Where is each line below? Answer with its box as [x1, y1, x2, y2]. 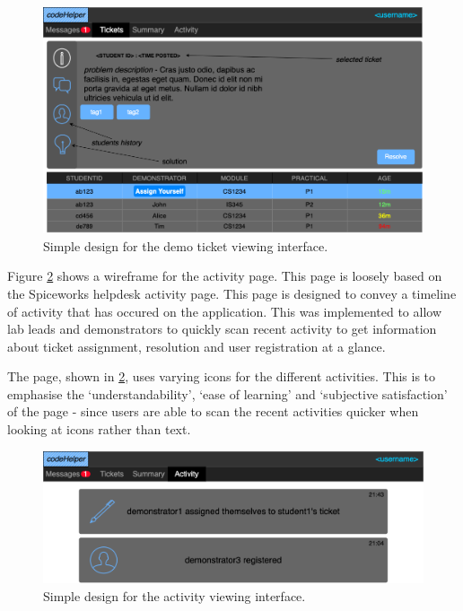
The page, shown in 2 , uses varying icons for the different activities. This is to [7, 367, 436, 386]
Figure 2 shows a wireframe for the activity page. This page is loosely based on [7, 266, 442, 285]
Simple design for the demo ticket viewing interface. [43, 236, 328, 255]
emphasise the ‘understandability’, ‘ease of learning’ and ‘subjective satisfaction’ [7, 384, 448, 403]
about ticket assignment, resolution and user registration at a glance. [7, 336, 386, 355]
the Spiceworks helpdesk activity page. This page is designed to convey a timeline [7, 284, 457, 302]
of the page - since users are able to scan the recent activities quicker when [7, 402, 419, 421]
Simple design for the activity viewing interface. [43, 586, 306, 605]
